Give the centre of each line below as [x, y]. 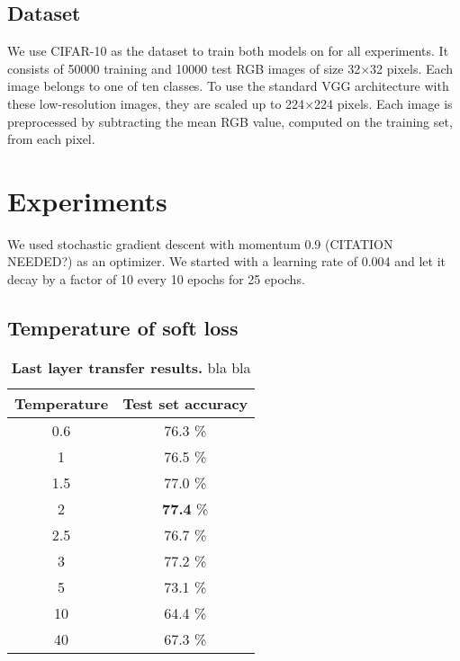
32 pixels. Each [412, 68]
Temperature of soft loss [123, 328]
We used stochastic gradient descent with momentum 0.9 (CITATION [200, 243]
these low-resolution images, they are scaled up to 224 [156, 103]
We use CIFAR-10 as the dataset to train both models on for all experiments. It [228, 51]
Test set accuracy [185, 403]
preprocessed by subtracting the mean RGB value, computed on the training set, [230, 121]
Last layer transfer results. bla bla [131, 367]
